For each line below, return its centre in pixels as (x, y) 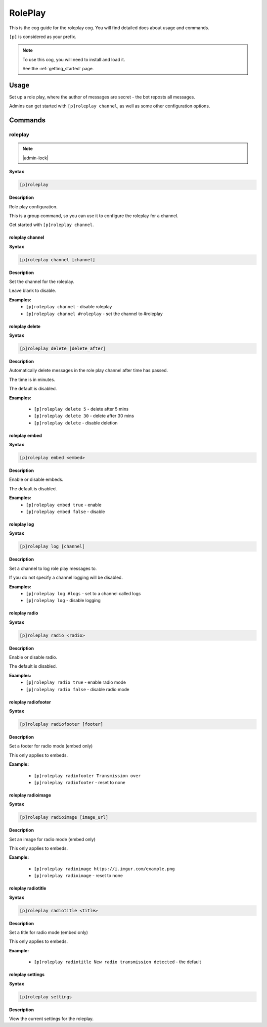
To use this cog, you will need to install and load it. (74, 59)
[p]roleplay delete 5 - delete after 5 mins (81, 409)
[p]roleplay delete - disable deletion (76, 422)
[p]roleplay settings (46, 997)
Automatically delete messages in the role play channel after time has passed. (89, 371)
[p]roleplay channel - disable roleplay (69, 307)
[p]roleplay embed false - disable (66, 512)
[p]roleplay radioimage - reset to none (78, 876)
